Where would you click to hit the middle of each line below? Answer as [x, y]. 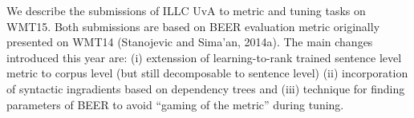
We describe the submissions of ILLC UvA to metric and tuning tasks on [186, 10]
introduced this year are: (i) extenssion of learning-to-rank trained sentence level [204, 57]
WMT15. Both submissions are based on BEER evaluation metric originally [193, 26]
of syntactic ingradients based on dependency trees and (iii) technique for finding [206, 88]
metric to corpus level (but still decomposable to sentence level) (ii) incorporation [207, 73]
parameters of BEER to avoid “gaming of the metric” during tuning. [175, 104]
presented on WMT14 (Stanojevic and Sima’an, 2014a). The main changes [190, 42]
